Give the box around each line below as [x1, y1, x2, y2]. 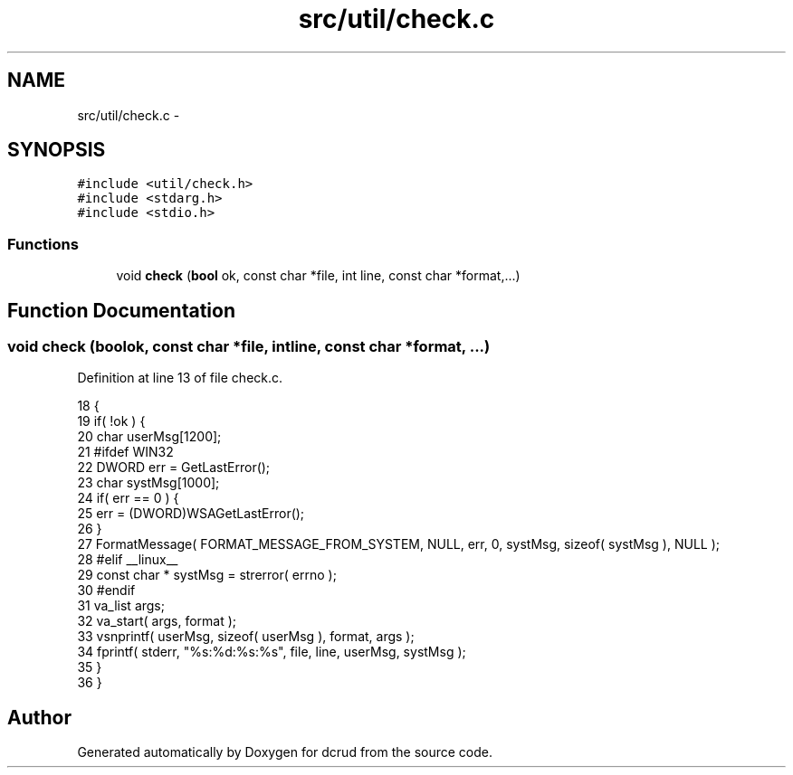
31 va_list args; [77, 598, 165, 614]
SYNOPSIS [7, 138, 106, 162]
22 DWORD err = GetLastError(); [77, 459, 271, 476]
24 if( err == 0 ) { [77, 490, 179, 506]
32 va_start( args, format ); [77, 613, 237, 629]
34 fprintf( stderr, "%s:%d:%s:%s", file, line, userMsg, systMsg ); [77, 644, 466, 660]
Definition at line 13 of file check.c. [77, 370, 283, 386]
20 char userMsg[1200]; [77, 429, 222, 445]
